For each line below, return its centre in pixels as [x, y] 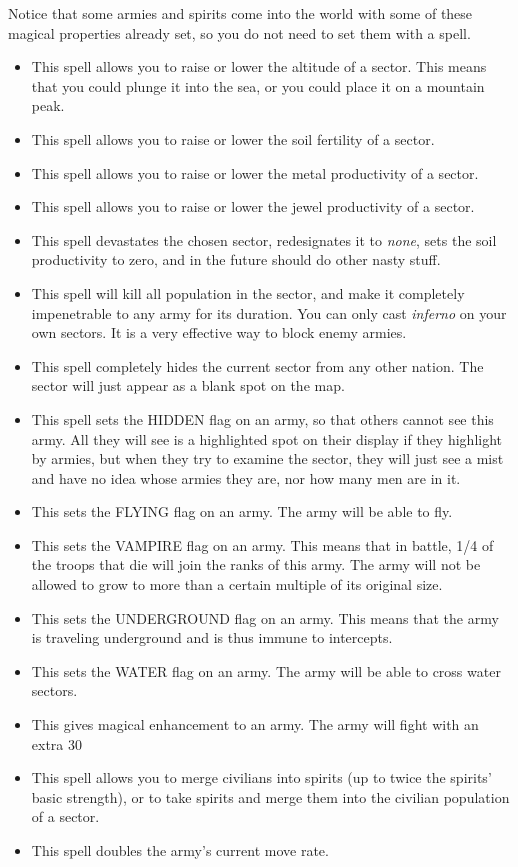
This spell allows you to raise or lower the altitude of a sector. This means [259, 66]
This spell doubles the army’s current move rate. [180, 850]
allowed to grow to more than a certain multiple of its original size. [237, 584]
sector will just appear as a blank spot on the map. [188, 385]
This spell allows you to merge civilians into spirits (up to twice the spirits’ [261, 777]
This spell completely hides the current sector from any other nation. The [257, 365]
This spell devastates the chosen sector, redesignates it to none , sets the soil [264, 239]
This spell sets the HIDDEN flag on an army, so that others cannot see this [262, 418]
